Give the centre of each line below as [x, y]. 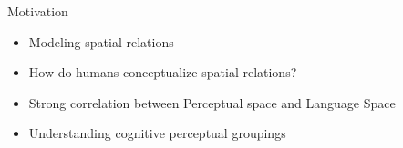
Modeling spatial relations [101, 41]
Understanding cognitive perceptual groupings [157, 133]
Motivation [38, 11]
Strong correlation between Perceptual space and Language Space [212, 102]
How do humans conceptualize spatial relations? [163, 72]
